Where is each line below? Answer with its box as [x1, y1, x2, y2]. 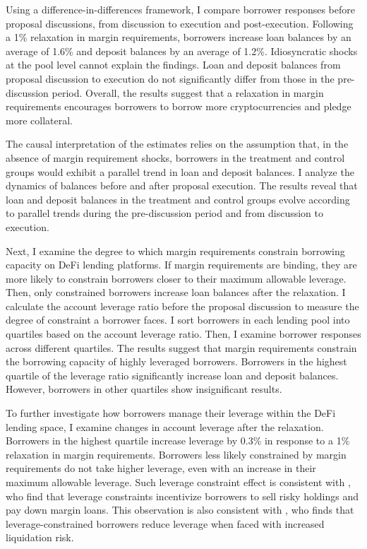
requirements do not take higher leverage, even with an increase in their [6, 461, 316, 476]
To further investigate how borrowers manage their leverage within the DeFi [6, 406, 336, 420]
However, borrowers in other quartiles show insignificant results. [6, 382, 282, 396]
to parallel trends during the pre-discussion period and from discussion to [6, 206, 323, 220]
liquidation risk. [6, 530, 74, 545]
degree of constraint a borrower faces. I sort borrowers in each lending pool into [6, 312, 350, 327]
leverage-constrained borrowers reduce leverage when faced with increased [6, 516, 325, 531]
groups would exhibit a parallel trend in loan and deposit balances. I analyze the [6, 164, 354, 179]
